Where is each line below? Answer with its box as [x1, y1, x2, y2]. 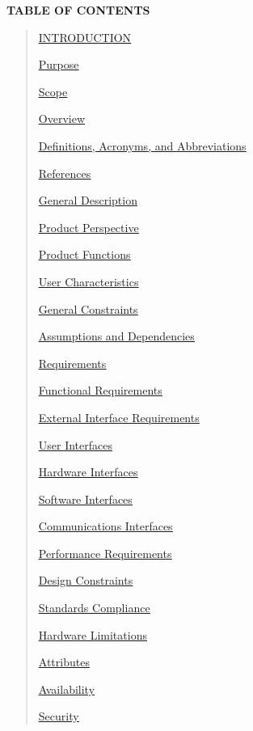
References [38, 164, 91, 181]
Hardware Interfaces [38, 463, 138, 480]
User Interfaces [38, 436, 113, 453]
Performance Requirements [38, 544, 172, 561]
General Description [38, 192, 137, 209]
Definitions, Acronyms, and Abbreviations [38, 137, 247, 154]
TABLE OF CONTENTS [6, 2, 150, 18]
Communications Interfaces [38, 518, 173, 535]
